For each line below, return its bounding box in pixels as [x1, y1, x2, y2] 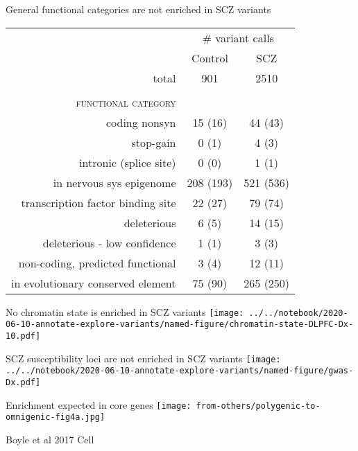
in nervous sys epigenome [53, 174, 176, 191]
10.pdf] [6, 330, 41, 341]
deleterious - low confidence [42, 234, 176, 251]
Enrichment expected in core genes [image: [6, 397, 191, 412]
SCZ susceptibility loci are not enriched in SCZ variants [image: [6, 351, 281, 365]
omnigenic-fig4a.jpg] [6, 412, 105, 423]
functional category [76, 94, 176, 110]
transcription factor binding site [21, 194, 176, 211]
